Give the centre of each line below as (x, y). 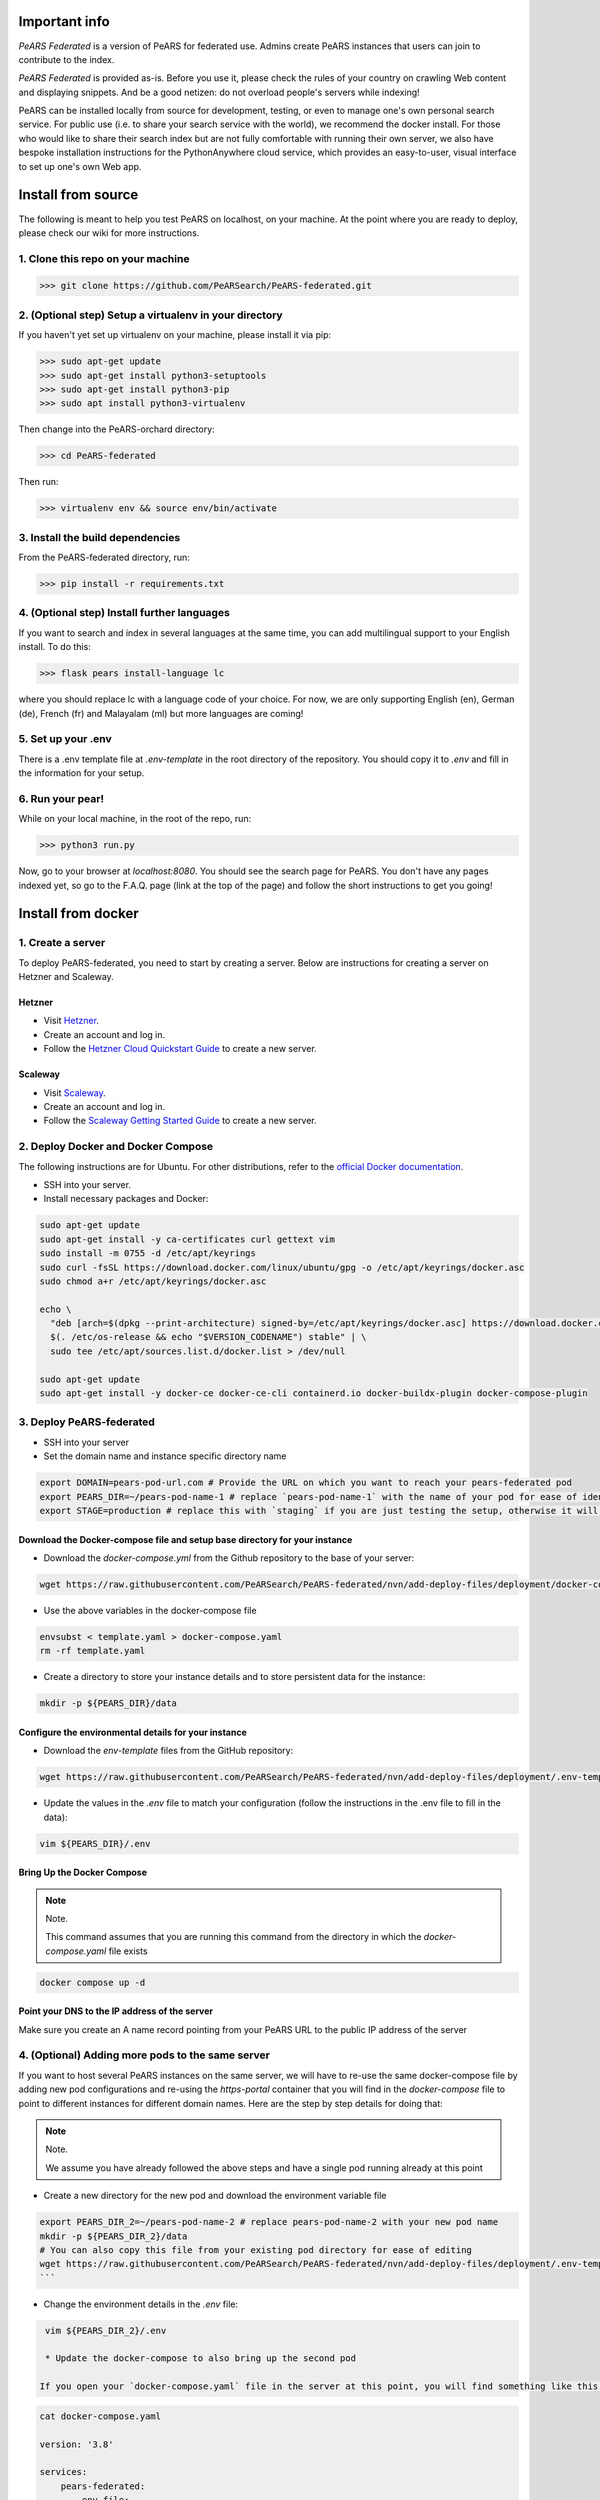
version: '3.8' (76, 2444)
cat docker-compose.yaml (100, 2416)
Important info (64, 21)
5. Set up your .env (65, 739)
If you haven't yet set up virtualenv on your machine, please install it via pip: (175, 335)
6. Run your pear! (61, 798)
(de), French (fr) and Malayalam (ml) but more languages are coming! (161, 713)
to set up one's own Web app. (80, 166)
